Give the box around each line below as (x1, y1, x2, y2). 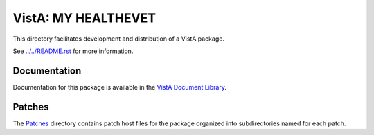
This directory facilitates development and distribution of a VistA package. (12, 34, 225, 43)
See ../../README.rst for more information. (12, 47, 134, 55)
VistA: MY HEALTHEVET (12, 10, 156, 25)
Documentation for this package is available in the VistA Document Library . (12, 83, 227, 91)
